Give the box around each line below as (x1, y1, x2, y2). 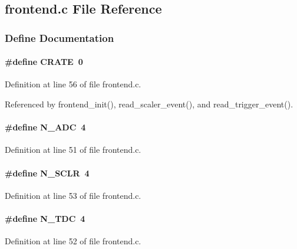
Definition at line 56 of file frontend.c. (5, 78, 141, 90)
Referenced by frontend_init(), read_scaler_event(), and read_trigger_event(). (5, 98, 293, 110)
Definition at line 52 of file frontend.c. (5, 235, 141, 247)
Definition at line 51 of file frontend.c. (5, 143, 141, 156)
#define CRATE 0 (5, 55, 83, 68)
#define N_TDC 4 (5, 212, 85, 224)
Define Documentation (5, 30, 114, 45)
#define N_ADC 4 (5, 121, 86, 133)
